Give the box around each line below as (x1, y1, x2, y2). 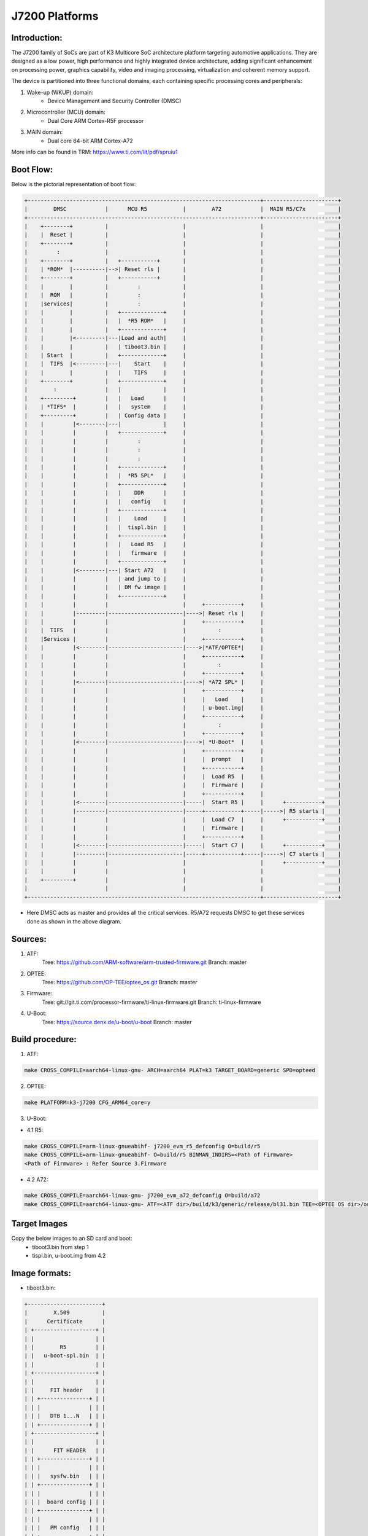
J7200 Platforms (11, 9, 99, 23)
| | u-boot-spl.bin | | (24, 1352, 105, 1359)
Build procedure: (11, 1034, 77, 1044)
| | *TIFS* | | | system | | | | (24, 403, 342, 410)
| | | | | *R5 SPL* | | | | (24, 472, 342, 479)
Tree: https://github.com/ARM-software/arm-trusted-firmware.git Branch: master (42, 958, 247, 966)
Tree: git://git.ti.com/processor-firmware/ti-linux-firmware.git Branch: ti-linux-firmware (42, 998, 261, 1006)
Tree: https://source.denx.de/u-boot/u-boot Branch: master (42, 1018, 193, 1025)
